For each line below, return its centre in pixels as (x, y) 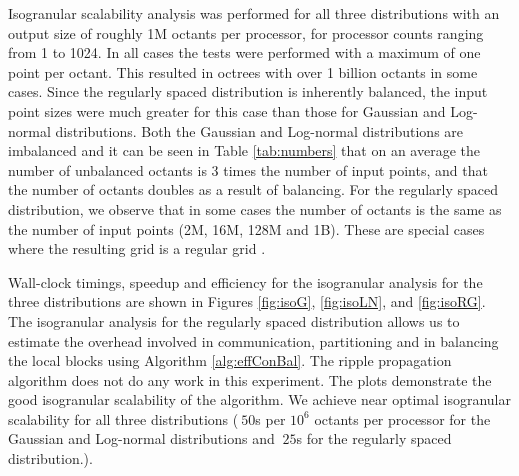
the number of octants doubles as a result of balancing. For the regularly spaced (253, 189)
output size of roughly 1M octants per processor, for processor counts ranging (246, 32)
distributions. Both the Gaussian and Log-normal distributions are (259, 130)
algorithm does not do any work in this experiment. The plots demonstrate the (250, 379)
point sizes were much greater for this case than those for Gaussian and (227, 110)
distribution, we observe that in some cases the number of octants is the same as (255, 208)
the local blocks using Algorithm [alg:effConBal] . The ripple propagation (230, 360)
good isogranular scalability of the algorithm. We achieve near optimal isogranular (259, 399)
